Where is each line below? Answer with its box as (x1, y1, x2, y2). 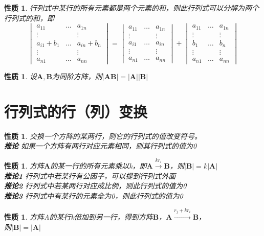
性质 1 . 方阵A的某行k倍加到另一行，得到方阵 (4, 211, 153, 222)
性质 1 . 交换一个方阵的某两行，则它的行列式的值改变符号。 (4, 130, 202, 141)
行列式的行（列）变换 (4, 101, 148, 122)
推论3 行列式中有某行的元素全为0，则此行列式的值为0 (4, 191, 183, 201)
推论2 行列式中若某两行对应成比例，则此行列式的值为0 (4, 180, 187, 191)
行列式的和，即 (4, 12, 54, 23)
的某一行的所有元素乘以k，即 (50, 160, 147, 171)
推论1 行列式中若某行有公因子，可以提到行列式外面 (4, 170, 176, 181)
